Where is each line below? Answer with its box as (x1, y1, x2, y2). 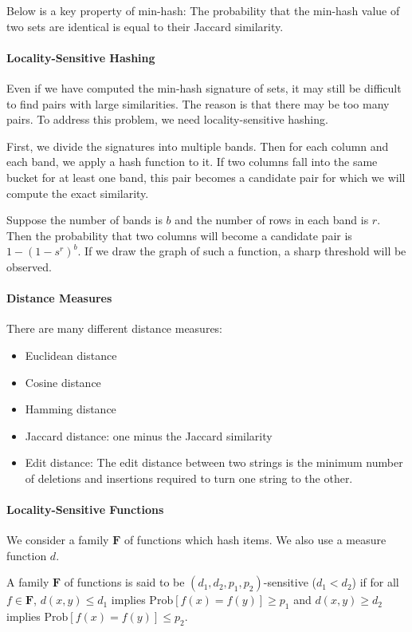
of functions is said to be (64, 574, 185, 591)
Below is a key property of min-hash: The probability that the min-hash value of (6, 2, 400, 18)
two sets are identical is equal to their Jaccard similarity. (6, 18, 284, 34)
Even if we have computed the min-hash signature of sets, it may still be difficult (6, 79, 402, 96)
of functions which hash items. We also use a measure (124, 531, 386, 548)
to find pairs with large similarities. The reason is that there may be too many (6, 95, 390, 112)
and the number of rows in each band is (175, 211, 369, 228)
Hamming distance (25, 401, 116, 417)
